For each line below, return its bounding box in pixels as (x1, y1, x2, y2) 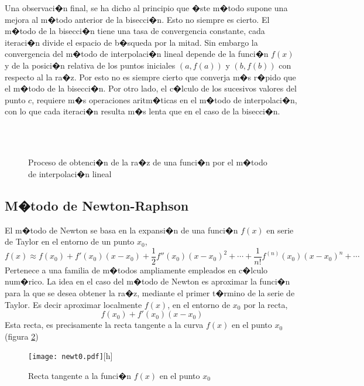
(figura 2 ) (5, 330, 39, 342)
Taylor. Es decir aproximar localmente (5, 298, 142, 310)
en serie (266, 224, 294, 236)
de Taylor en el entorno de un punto (5, 235, 135, 248)
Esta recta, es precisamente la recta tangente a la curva (5, 319, 204, 331)
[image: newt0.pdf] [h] (28, 350, 113, 362)
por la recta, (243, 298, 288, 310)
